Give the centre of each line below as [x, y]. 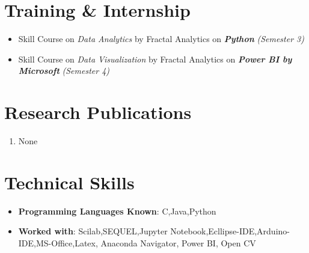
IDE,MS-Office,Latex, [58, 242]
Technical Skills [69, 182]
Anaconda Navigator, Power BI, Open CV [178, 242]
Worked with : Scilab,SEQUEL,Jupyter [93, 231]
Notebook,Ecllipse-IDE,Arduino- [230, 231]
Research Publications [98, 112]
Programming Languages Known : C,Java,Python [117, 211]
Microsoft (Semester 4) [64, 71]
